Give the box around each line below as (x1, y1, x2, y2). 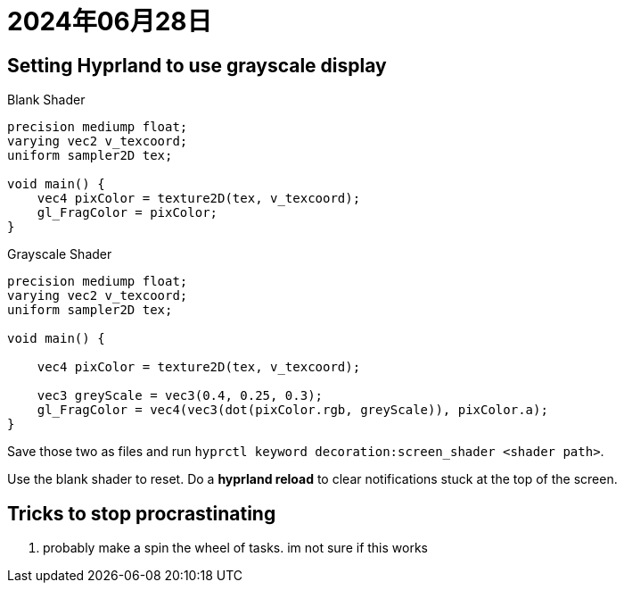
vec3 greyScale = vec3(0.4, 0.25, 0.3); (37, 388, 324, 403)
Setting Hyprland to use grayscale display (7, 54, 387, 77)
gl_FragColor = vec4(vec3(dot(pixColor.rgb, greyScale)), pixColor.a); (37, 403, 548, 418)
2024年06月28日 (7, 6, 212, 37)
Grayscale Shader (7, 246, 112, 262)
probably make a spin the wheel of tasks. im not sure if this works (43, 540, 428, 556)
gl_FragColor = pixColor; (37, 205, 218, 220)
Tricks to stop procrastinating (7, 502, 276, 525)
